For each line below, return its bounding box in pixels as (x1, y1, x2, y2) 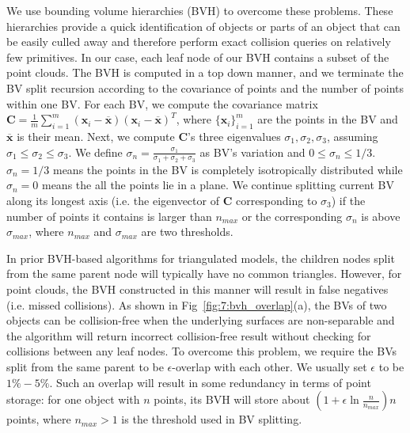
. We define (68, 143, 123, 160)
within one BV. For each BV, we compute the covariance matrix (6, 95, 318, 112)
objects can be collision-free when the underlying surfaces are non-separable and (6, 312, 395, 329)
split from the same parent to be (6, 358, 164, 374)
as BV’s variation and (199, 143, 306, 160)
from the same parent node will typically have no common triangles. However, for (6, 265, 402, 282)
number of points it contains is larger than (6, 207, 212, 224)
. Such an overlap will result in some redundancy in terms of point (49, 374, 371, 390)
